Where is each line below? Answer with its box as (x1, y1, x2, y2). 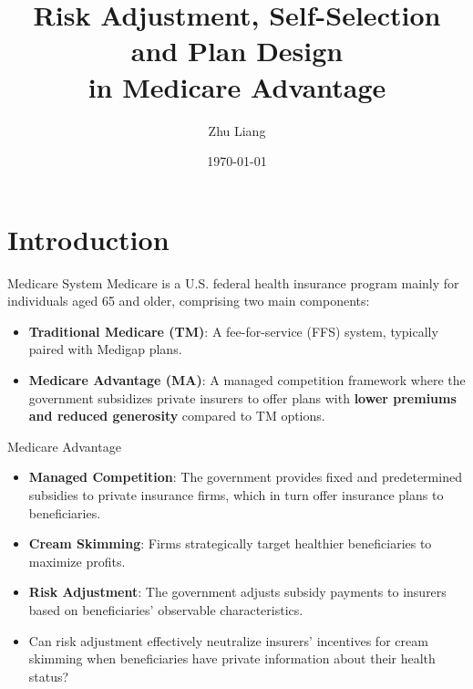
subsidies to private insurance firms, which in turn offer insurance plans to (28, 485, 444, 504)
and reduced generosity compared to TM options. (28, 406, 325, 425)
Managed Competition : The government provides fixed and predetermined (28, 467, 462, 486)
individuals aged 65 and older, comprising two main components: (7, 291, 370, 310)
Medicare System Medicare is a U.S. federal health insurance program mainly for (7, 273, 459, 292)
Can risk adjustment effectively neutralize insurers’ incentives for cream (28, 631, 428, 650)
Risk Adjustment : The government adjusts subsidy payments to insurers (28, 582, 447, 601)
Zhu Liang (208, 120, 266, 140)
